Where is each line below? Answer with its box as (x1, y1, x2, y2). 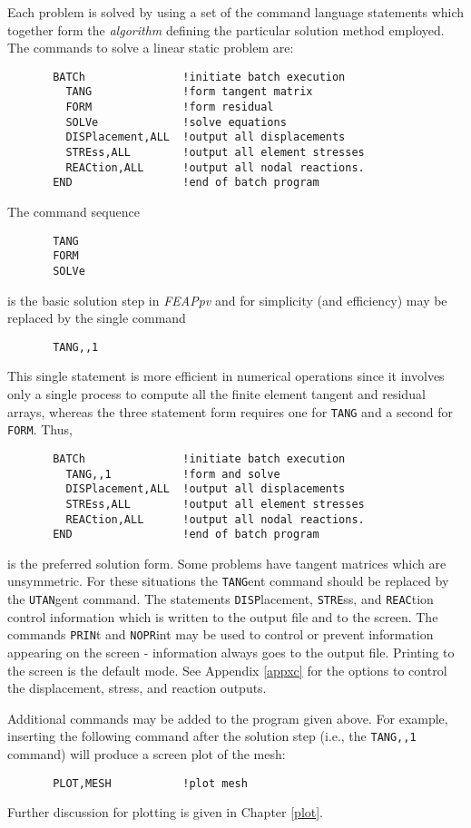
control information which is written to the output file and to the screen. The (7, 607, 438, 626)
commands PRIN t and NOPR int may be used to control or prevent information (7, 625, 434, 644)
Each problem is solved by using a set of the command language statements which (7, 3, 465, 21)
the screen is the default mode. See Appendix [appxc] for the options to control (7, 660, 447, 679)
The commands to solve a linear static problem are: (7, 38, 294, 57)
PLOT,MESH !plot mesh (53, 776, 248, 790)
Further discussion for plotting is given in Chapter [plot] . (7, 803, 324, 822)
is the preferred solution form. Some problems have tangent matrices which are (7, 553, 446, 572)
